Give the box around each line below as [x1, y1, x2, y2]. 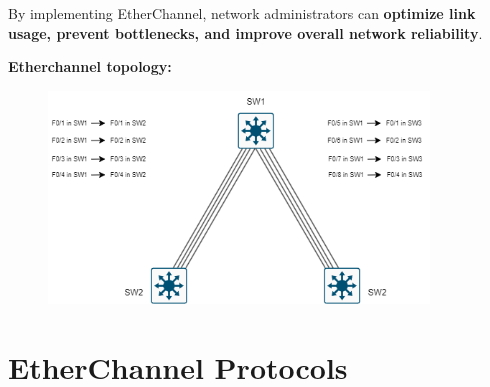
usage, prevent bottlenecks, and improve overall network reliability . [8, 22, 483, 43]
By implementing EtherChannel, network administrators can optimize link [8, 3, 476, 23]
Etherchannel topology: [8, 56, 172, 77]
